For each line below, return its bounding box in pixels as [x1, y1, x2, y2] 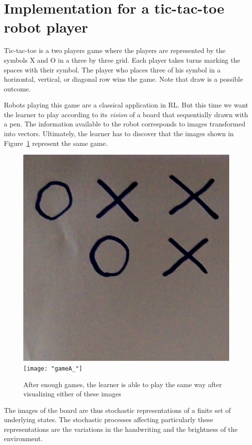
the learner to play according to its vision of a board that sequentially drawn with [4, 109, 248, 119]
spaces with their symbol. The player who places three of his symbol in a [4, 64, 221, 74]
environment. [4, 433, 43, 444]
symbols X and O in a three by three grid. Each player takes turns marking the [4, 54, 240, 65]
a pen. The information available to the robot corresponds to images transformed [4, 119, 246, 129]
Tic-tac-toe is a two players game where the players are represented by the [4, 45, 226, 55]
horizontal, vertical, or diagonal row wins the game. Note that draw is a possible [4, 74, 243, 84]
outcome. [4, 83, 31, 93]
